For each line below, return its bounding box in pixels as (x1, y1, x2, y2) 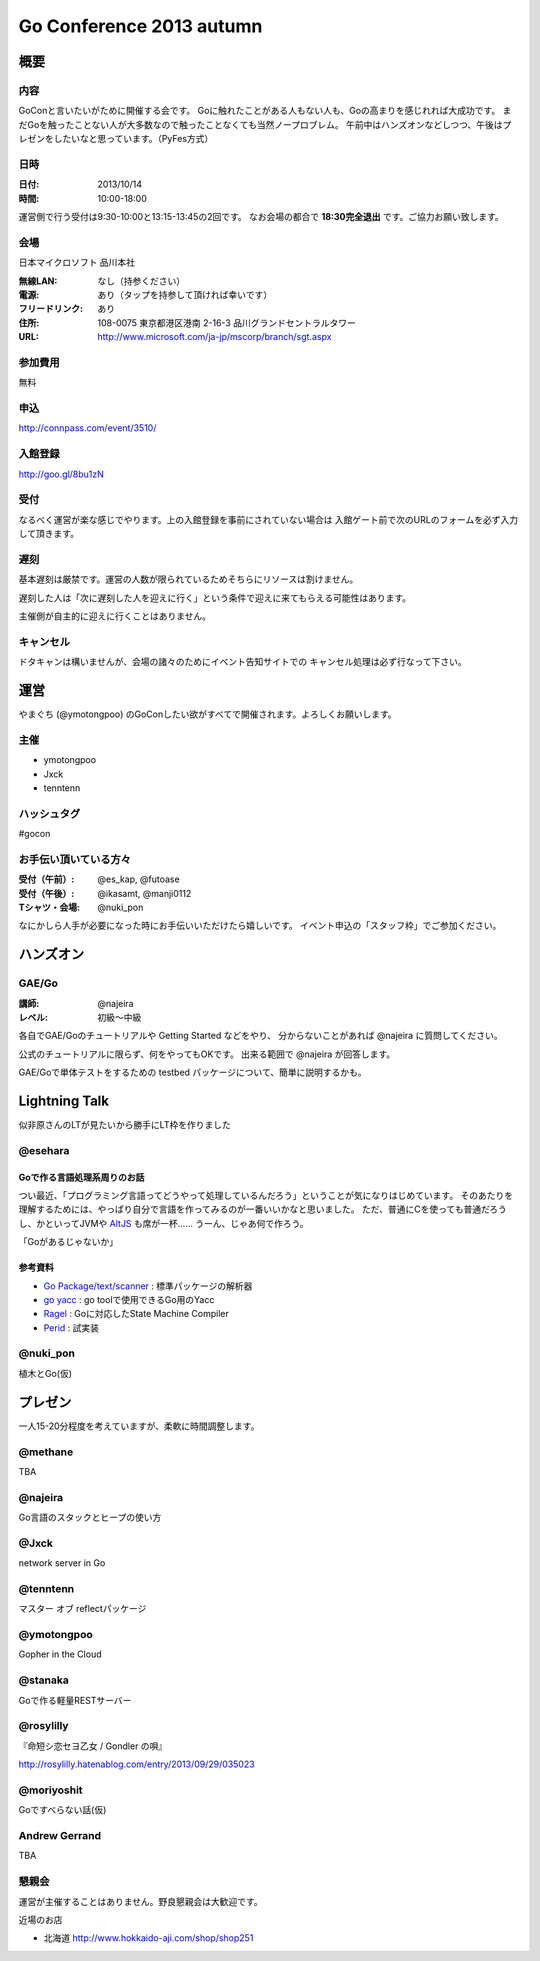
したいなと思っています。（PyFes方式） (53, 133, 214, 145)
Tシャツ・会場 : (18, 901, 81, 914)
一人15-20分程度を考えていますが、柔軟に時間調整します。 (18, 1420, 260, 1432)
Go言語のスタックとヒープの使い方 (18, 1511, 162, 1524)
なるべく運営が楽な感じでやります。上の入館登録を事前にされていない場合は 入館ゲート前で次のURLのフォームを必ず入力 (18, 513, 519, 525)
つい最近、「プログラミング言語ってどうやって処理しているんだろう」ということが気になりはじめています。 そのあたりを (18, 1189, 514, 1201)
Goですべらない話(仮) (18, 1804, 107, 1816)
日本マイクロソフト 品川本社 (18, 256, 135, 269)
